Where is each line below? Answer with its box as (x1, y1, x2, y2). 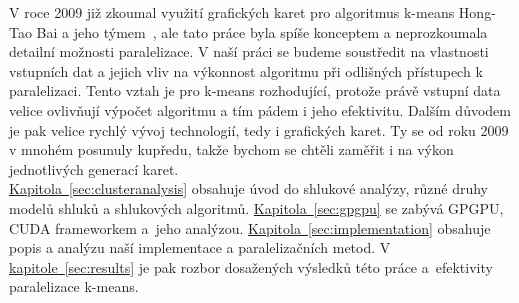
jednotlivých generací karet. (9, 158, 179, 179)
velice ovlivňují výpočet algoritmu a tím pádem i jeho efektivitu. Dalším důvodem (9, 99, 511, 120)
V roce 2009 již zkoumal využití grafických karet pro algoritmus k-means (9, 2, 455, 22)
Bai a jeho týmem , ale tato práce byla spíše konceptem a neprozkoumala (36, 21, 488, 42)
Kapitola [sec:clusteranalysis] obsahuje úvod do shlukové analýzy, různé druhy (9, 178, 488, 199)
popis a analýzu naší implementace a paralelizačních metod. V (9, 237, 391, 258)
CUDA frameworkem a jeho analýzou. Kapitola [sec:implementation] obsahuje (9, 217, 491, 238)
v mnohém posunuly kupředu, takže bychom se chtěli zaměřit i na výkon (9, 139, 454, 160)
